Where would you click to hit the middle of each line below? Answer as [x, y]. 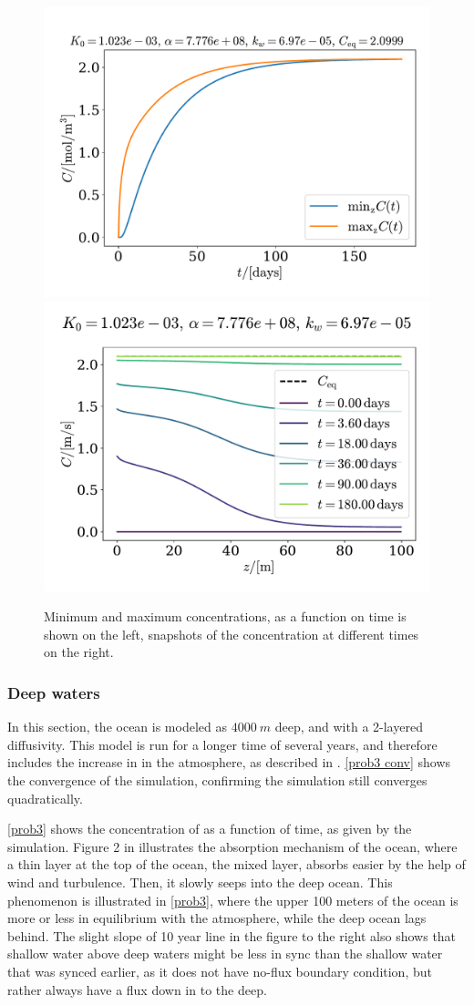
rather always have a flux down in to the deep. [137, 989]
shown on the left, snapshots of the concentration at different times [232, 634]
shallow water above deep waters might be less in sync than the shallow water [225, 954]
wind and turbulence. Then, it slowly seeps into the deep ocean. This [200, 882]
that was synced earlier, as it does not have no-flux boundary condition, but [220, 971]
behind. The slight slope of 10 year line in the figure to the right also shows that [232, 935]
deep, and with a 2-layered [349, 727]
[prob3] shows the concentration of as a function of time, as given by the [210, 829]
